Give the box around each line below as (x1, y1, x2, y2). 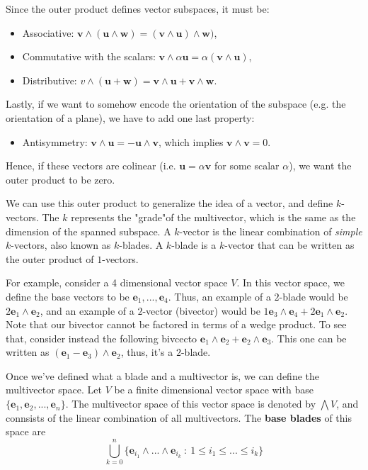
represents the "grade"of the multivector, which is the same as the (71, 209, 356, 224)
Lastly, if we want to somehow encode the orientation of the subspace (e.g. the (6, 96, 346, 111)
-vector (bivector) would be (142, 303, 260, 318)
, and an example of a (40, 303, 134, 318)
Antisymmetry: (22, 134, 88, 149)
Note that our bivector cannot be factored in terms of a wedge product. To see (6, 317, 347, 332)
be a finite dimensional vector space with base (114, 382, 314, 397)
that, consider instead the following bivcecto (6, 330, 197, 345)
